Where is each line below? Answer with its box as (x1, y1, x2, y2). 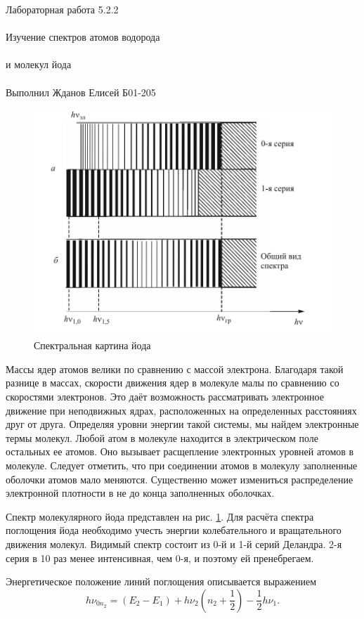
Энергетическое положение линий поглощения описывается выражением (6, 574, 317, 589)
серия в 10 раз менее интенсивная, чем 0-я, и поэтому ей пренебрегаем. (6, 550, 314, 565)
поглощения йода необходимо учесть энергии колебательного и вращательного (6, 523, 342, 537)
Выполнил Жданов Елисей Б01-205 (6, 84, 156, 99)
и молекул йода (6, 57, 72, 72)
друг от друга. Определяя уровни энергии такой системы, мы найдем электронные (6, 417, 359, 431)
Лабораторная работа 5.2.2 (6, 2, 119, 16)
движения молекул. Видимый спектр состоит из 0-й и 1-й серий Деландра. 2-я (6, 536, 342, 551)
